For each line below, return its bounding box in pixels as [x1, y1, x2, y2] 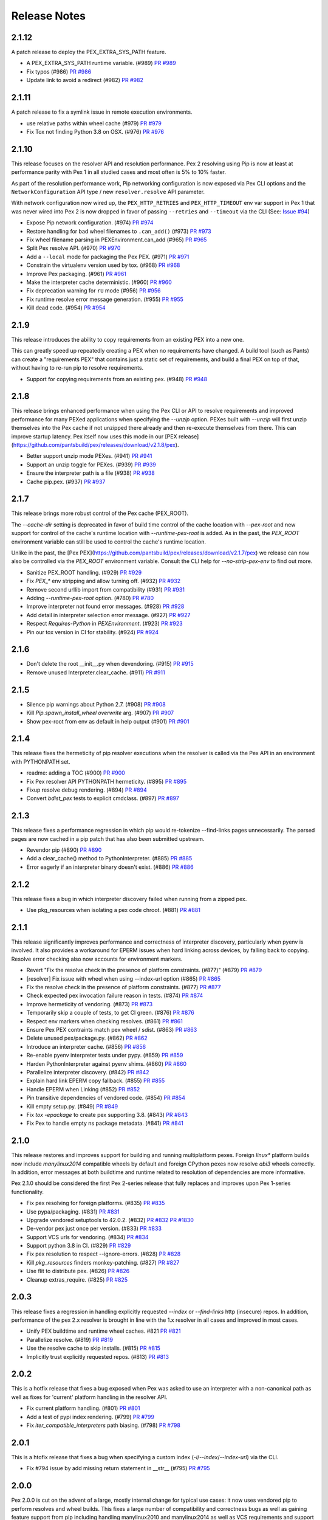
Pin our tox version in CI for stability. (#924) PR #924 [26, 628, 159, 635]
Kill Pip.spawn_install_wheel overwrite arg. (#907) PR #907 [26, 709, 174, 717]
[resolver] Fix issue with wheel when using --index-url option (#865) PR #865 [26, 975, 221, 982]
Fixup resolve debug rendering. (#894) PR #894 [26, 786, 147, 793]
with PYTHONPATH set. [11, 758, 70, 765]
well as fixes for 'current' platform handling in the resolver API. [11, 1393, 168, 1401]
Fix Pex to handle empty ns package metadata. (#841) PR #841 [26, 1119, 183, 1127]
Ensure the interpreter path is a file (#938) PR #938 [26, 469, 155, 477]
